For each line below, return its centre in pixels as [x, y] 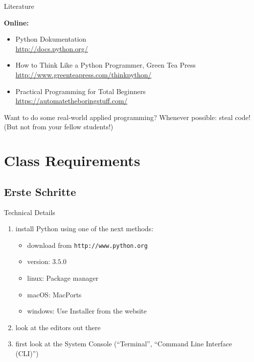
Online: [16, 22]
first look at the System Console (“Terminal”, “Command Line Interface [124, 344]
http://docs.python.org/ [52, 48]
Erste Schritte [40, 191]
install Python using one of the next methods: [84, 229]
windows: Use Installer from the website [87, 311]
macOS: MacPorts [54, 294]
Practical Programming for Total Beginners [81, 91]
